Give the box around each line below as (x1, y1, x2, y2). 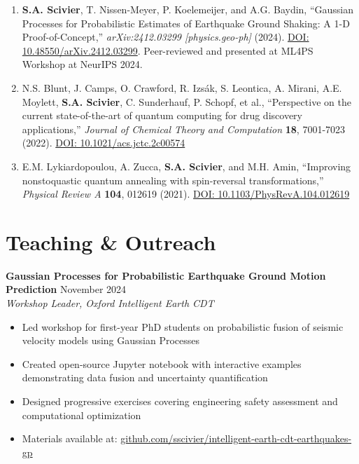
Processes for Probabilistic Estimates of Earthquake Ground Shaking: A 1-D (22, 15, 350, 30)
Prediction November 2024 (6, 282, 127, 296)
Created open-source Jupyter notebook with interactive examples (22, 356, 302, 371)
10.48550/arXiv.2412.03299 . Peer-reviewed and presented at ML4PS (22, 43, 314, 57)
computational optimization (22, 407, 141, 422)
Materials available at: (22, 431, 118, 446)
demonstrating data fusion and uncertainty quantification (22, 370, 268, 385)
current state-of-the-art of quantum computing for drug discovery (22, 108, 302, 123)
